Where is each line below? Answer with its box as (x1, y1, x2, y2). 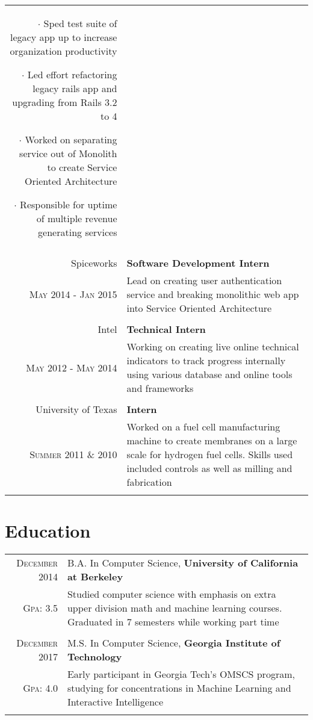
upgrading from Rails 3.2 (12, 95, 117, 109)
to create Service (47, 160, 117, 174)
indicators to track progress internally (126, 353, 286, 367)
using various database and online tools (126, 367, 293, 381)
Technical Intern (126, 322, 206, 336)
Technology (67, 650, 122, 664)
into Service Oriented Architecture (126, 301, 272, 315)
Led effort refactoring (27, 67, 117, 81)
